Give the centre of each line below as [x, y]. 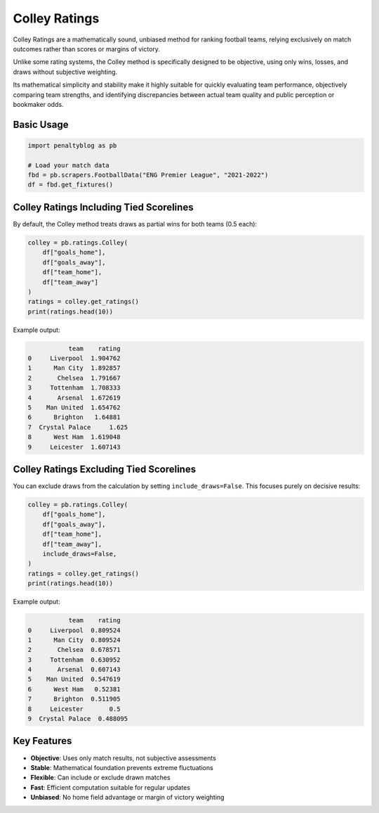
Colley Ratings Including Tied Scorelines [103, 207]
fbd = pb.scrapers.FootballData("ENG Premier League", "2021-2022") [148, 175]
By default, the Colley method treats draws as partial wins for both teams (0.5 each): [135, 224]
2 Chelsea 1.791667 [74, 378]
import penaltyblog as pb [72, 145]
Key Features [42, 741]
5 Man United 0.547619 [74, 679]
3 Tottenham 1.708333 [74, 388]
